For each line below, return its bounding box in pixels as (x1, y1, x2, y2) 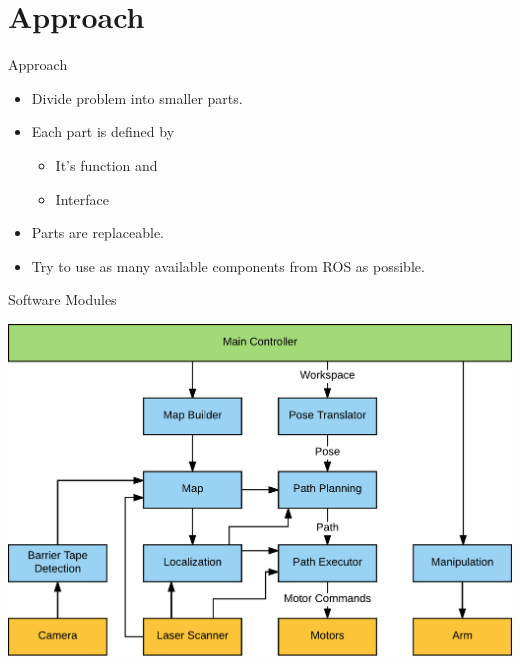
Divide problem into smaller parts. (31, 87, 243, 108)
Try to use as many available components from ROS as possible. (31, 255, 425, 276)
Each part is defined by (31, 121, 175, 142)
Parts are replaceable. (31, 222, 165, 243)
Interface (55, 188, 109, 209)
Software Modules (8, 289, 117, 310)
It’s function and (55, 154, 158, 175)
